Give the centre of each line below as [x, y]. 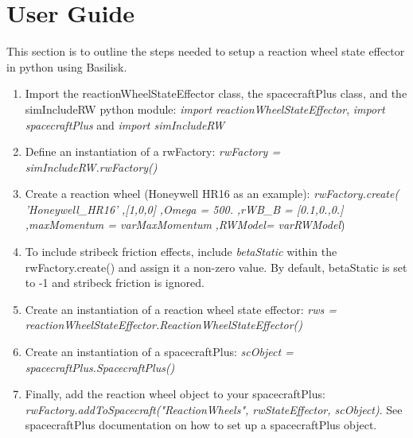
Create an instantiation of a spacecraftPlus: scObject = [159, 352]
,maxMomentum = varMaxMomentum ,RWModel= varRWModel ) [185, 225]
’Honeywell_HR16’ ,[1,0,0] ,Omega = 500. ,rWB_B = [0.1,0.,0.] [184, 209]
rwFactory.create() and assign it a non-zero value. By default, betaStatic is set [216, 267]
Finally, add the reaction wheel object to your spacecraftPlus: [175, 394]
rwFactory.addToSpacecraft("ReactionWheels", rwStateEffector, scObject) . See [214, 409]
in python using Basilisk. [67, 66]
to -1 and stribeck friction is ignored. [115, 283]
